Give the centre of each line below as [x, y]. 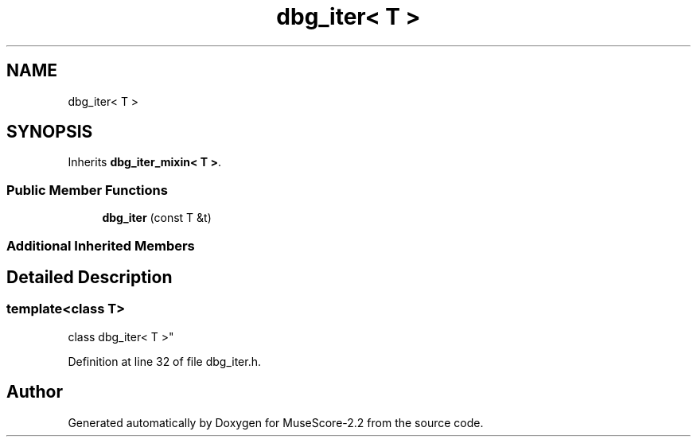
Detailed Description [90, 277]
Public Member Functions [87, 190]
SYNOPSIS [50, 132]
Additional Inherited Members [101, 245]
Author [35, 392]
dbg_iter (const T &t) [157, 218]
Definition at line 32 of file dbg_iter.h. [165, 361]
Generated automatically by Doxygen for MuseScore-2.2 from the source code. [276, 422]
